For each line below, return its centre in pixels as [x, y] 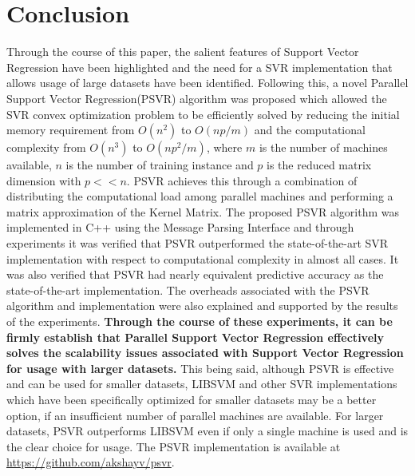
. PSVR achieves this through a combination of [242, 180]
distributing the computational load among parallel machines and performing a [200, 196]
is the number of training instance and [160, 165]
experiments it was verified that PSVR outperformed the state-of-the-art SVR [198, 243]
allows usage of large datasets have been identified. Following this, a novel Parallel [207, 83]
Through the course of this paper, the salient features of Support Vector [183, 52]
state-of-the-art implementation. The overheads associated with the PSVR [188, 290]
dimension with [44, 180]
